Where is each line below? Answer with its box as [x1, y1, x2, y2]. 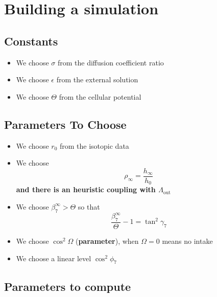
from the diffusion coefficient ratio [57, 57, 164, 67]
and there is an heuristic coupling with [16, 184, 156, 195]
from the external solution [56, 74, 138, 85]
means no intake [162, 235, 213, 246]
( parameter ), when [75, 235, 139, 246]
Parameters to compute [4, 278, 131, 294]
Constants [4, 33, 58, 49]
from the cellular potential [59, 91, 141, 102]
